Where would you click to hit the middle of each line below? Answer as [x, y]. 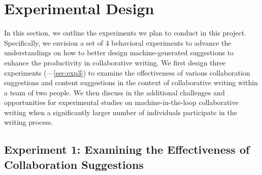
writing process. [29, 122]
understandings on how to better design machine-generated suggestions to [119, 52]
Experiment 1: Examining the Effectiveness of [127, 149]
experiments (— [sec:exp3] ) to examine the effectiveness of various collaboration [127, 72]
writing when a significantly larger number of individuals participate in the [121, 112]
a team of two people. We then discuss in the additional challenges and [114, 92]
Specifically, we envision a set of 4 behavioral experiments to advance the [118, 42]
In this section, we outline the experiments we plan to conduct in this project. [125, 33]
